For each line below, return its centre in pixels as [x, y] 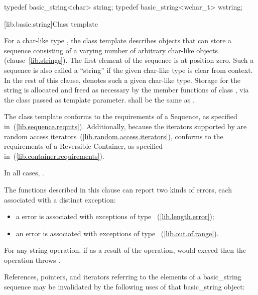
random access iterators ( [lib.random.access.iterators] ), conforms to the [114, 136]
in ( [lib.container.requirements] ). [54, 156]
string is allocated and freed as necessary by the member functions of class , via [126, 90]
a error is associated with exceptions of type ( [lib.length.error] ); [115, 216]
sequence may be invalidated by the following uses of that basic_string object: [124, 287]
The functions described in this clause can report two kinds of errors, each [118, 189]
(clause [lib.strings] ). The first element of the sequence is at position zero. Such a [129, 60]
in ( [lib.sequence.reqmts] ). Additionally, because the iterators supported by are [125, 126]
